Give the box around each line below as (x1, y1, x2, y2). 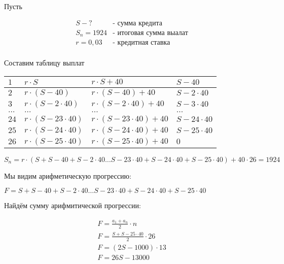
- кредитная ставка (113, 39, 170, 47)
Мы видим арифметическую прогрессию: (4, 170, 131, 181)
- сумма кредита (113, 19, 162, 27)
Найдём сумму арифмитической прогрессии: (4, 200, 141, 211)
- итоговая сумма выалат (113, 29, 188, 37)
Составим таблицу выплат (4, 57, 85, 68)
